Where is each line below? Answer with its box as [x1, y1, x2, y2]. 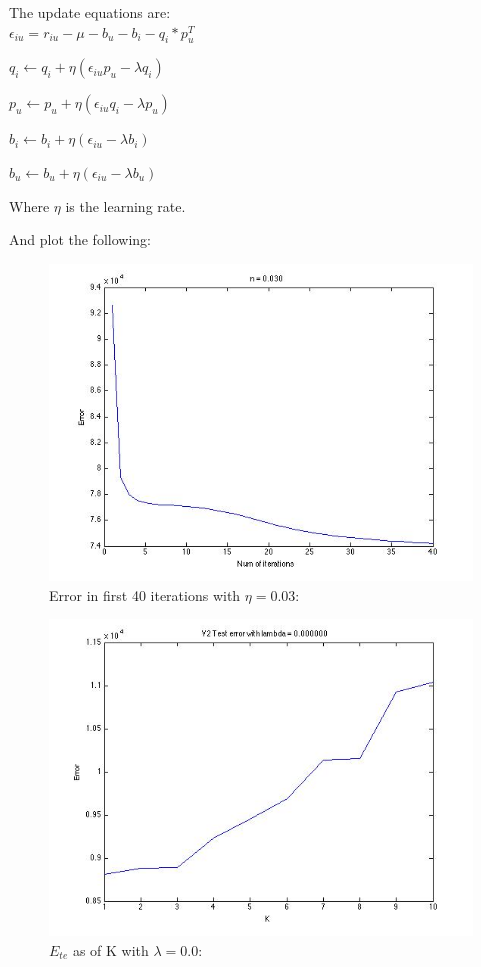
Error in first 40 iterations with [49, 584, 241, 605]
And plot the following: [9, 229, 151, 250]
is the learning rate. [65, 195, 186, 216]
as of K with [72, 940, 149, 961]
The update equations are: [9, 2, 171, 22]
